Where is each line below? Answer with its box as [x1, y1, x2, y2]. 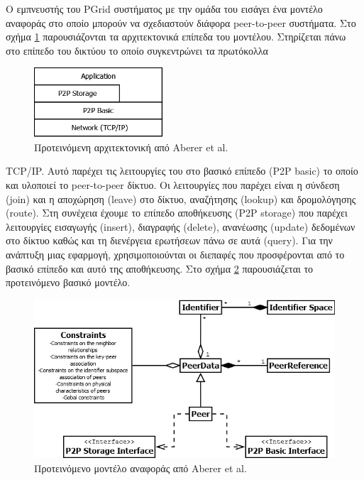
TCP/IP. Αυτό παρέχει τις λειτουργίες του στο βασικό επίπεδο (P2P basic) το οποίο [6, 163, 358, 178]
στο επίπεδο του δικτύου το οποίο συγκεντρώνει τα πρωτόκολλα [6, 43, 268, 58]
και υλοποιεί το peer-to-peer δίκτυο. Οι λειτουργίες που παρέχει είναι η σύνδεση [6, 177, 340, 192]
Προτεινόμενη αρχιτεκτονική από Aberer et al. [34, 139, 228, 154]
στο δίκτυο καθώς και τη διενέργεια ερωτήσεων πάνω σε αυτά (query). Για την [6, 233, 333, 248]
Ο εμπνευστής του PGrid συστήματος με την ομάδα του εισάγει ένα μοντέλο [6, 1, 323, 16]
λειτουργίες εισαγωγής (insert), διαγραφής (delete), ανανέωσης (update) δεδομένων [6, 219, 355, 234]
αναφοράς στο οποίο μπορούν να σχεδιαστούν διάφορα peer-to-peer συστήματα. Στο [6, 15, 356, 30]
